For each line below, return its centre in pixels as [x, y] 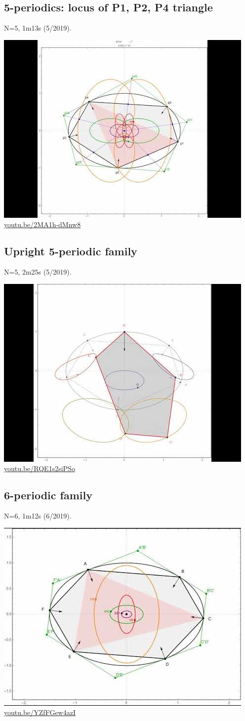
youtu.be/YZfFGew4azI [40, 712]
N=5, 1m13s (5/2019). [38, 28]
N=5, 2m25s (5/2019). [38, 272]
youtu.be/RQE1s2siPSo [40, 468]
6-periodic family [48, 495]
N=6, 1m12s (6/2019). [38, 516]
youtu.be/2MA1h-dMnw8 [42, 224]
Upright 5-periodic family [71, 251]
